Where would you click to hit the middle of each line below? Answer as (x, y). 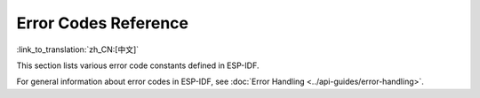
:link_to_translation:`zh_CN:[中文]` (78, 49)
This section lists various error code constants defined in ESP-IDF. (138, 65)
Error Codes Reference (102, 23)
